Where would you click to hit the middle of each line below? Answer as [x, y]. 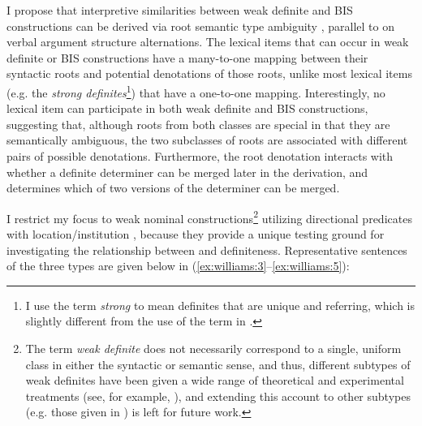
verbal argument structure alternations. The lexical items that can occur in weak [208, 42]
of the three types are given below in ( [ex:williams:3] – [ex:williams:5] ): [178, 266]
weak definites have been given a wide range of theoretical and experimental [215, 380]
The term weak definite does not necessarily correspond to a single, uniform [213, 348]
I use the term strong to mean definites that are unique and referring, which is [220, 305]
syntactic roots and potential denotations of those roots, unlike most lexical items [209, 73]
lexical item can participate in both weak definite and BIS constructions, [187, 108]
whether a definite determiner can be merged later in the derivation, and [187, 172]
